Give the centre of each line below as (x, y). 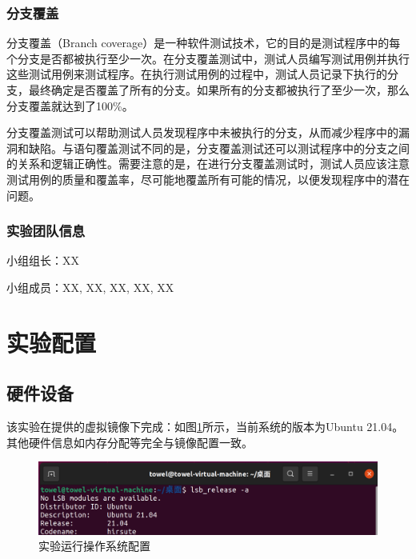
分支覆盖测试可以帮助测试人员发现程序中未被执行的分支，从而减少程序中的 (202, 132)
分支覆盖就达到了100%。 (70, 105)
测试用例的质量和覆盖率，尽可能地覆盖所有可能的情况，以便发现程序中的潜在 (208, 179)
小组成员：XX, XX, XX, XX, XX (90, 287)
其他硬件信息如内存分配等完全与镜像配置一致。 (130, 442)
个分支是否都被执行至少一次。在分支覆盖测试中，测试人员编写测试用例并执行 (208, 58)
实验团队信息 (46, 231)
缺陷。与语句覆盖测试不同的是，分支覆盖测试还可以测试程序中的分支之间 (219, 148)
